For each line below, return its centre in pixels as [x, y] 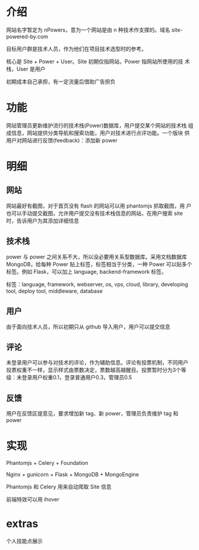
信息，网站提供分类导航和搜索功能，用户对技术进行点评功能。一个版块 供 [100, 133]
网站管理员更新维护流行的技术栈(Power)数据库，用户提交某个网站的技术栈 [97, 125]
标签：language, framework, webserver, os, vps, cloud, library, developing [97, 284]
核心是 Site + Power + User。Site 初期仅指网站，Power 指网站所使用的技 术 [98, 61]
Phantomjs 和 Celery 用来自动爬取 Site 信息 [59, 487]
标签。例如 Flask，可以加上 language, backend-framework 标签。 [87, 271]
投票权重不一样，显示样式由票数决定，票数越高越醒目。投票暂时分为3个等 [96, 370]
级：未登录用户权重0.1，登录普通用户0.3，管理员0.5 [69, 377]
